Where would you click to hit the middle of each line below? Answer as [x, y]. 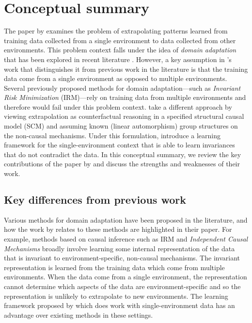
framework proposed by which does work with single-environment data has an [119, 305]
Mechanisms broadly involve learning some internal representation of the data [119, 248]
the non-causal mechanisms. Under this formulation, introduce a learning [112, 135]
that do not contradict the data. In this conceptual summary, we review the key [123, 154]
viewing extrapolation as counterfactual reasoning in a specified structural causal [124, 116]
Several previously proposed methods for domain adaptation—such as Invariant [122, 88]
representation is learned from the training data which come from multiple [114, 267]
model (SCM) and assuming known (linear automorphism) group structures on [121, 126]
